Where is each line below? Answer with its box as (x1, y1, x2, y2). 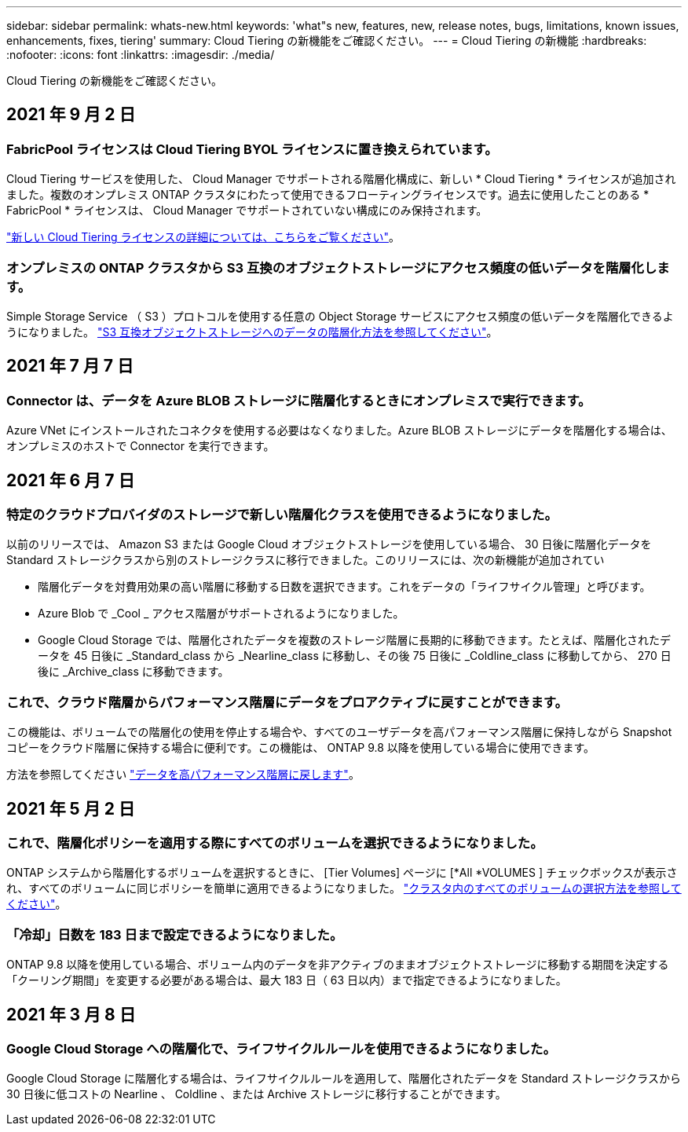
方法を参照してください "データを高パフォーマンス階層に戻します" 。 (6, 767, 360, 782)
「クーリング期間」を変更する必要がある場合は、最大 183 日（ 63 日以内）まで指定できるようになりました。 (6, 973, 567, 987)
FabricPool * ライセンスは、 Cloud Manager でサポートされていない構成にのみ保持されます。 (6, 203, 488, 218)
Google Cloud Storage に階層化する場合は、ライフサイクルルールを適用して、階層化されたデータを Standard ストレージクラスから (6, 1072, 682, 1086)
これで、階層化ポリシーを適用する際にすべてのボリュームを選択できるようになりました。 (6, 835, 543, 851)
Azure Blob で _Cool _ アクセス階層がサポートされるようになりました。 (38, 606, 404, 621)
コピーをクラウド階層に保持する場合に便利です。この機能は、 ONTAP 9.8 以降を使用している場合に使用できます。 (6, 741, 595, 755)
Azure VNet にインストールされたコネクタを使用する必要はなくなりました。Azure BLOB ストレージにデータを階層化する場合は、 (6, 423, 672, 438)
